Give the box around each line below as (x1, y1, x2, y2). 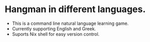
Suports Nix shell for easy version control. (12, 31, 99, 37)
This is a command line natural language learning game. (12, 20, 129, 26)
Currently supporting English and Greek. (12, 25, 96, 31)
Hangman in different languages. (5, 4, 146, 15)
